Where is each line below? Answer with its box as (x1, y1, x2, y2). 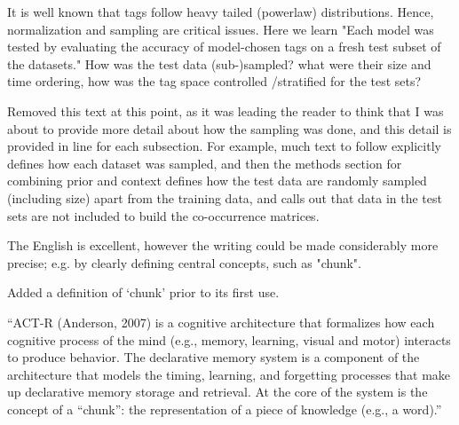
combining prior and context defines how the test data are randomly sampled (7, 171, 427, 190)
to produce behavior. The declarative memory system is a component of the (7, 348, 420, 366)
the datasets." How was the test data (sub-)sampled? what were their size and (7, 54, 431, 73)
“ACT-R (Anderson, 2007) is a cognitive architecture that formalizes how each (7, 312, 435, 331)
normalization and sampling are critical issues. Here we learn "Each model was (7, 20, 434, 38)
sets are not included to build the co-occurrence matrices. (7, 206, 320, 224)
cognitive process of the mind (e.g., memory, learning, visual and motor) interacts (7, 330, 451, 349)
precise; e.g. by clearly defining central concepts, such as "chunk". (7, 253, 361, 272)
